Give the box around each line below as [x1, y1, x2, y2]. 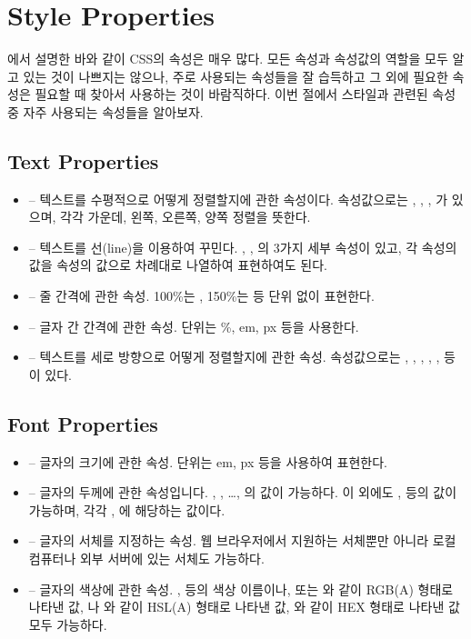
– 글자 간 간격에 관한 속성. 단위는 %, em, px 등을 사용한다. [28, 316, 359, 335]
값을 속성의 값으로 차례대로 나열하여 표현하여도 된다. [28, 255, 327, 275]
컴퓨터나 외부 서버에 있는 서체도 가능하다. [28, 549, 265, 568]
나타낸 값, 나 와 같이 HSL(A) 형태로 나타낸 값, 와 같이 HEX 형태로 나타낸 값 [28, 597, 460, 616]
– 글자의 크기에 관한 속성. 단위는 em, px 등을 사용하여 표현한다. [28, 452, 387, 471]
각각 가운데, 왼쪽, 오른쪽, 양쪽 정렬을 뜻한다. [60, 207, 311, 226]
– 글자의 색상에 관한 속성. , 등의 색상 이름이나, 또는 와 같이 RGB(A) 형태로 [28, 579, 454, 598]
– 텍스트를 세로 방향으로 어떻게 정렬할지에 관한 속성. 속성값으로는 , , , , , [28, 347, 440, 366]
